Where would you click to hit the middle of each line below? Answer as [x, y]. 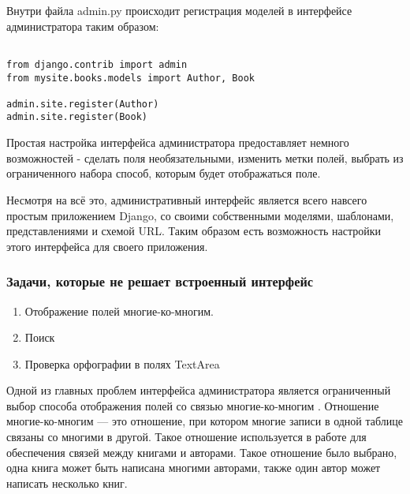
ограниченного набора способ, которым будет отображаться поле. [164, 173]
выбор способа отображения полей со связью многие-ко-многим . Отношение [193, 405]
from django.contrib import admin [97, 64]
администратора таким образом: [83, 26]
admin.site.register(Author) [83, 104]
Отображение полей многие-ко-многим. [119, 311]
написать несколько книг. [67, 483]
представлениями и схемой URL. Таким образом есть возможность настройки [194, 231]
